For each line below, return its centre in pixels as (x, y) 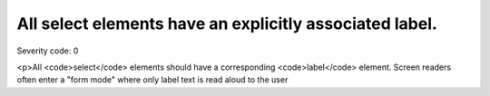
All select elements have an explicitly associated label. (227, 24)
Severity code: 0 (48, 51)
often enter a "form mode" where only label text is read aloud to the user (152, 80)
